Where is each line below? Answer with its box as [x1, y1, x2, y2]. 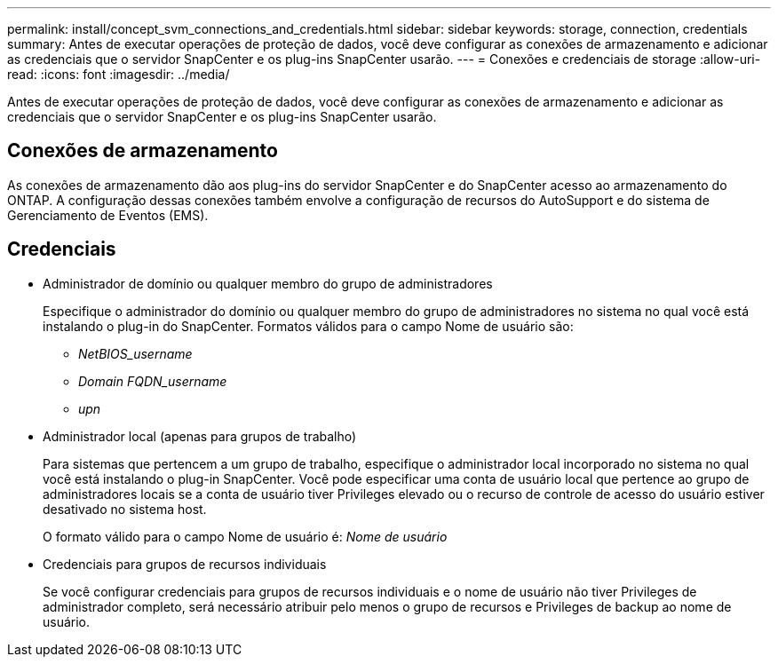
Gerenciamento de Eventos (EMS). [7, 207, 209, 223]
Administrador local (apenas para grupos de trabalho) [43, 428, 357, 444]
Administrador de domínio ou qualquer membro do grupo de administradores [43, 275, 493, 291]
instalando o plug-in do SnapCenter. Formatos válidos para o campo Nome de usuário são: [43, 318, 574, 334]
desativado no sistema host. [43, 501, 207, 517]
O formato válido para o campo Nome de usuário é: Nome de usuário [43, 528, 448, 544]
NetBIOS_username [78, 345, 193, 361]
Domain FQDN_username [78, 373, 227, 389]
